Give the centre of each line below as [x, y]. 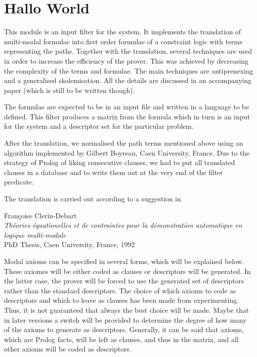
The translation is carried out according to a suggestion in [93, 199]
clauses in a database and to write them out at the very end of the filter [114, 172]
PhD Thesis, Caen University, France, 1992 [69, 244]
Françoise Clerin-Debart [40, 215]
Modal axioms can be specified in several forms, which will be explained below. [124, 261]
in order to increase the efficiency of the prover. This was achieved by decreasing [126, 60]
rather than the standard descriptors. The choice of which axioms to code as [120, 290]
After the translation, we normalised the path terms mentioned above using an [124, 143]
